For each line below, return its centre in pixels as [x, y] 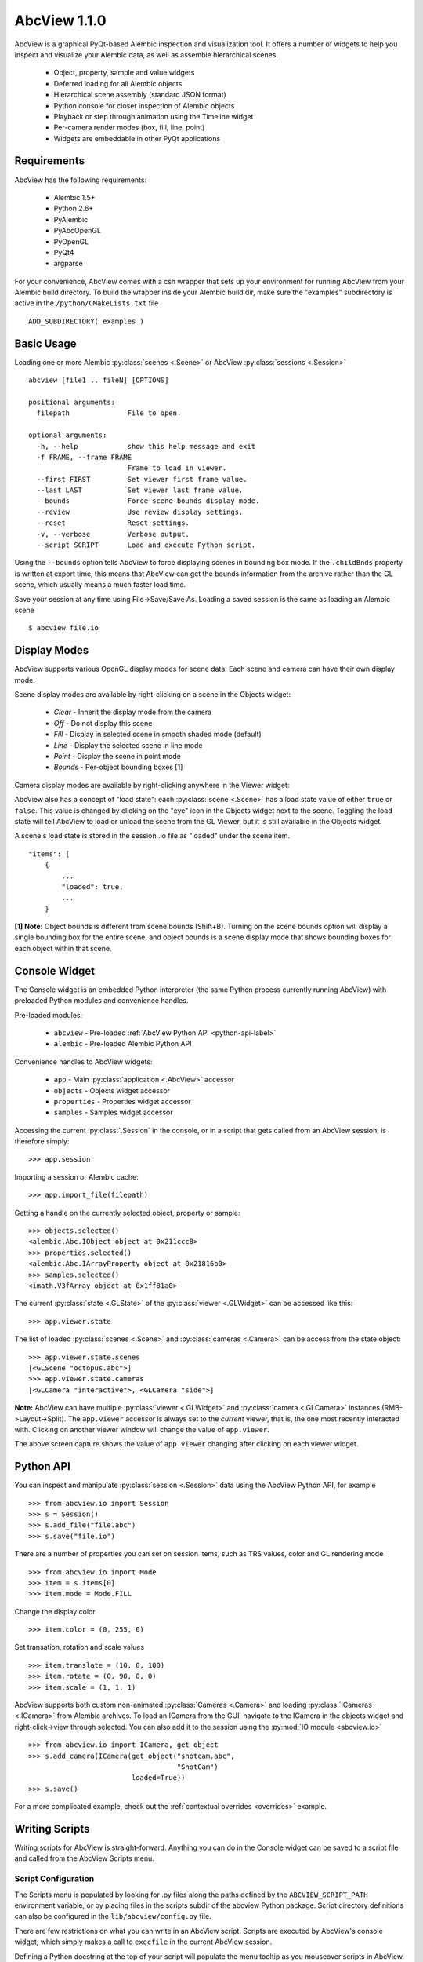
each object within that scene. [63, 948]
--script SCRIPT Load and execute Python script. [146, 545]
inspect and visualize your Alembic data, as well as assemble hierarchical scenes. [146, 54]
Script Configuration [54, 1879]
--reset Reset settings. [113, 523]
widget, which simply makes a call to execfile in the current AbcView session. [143, 1942]
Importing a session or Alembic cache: [76, 1176]
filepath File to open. [109, 413]
